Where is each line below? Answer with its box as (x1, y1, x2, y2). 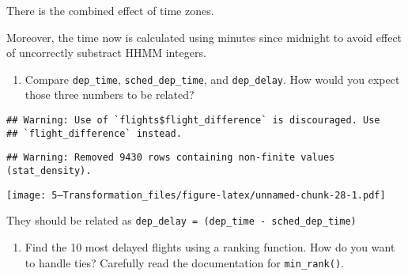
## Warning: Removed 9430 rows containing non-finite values (6, 152, 335, 164)
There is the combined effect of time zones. (6, 2, 214, 18)
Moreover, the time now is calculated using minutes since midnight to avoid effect (6, 28, 402, 45)
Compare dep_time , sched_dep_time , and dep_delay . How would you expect (25, 70, 400, 87)
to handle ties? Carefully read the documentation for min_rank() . (25, 254, 344, 270)
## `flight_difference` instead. (6, 127, 182, 139)
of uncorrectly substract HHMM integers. (6, 44, 206, 61)
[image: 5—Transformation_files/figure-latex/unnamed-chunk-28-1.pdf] (6, 189, 386, 201)
